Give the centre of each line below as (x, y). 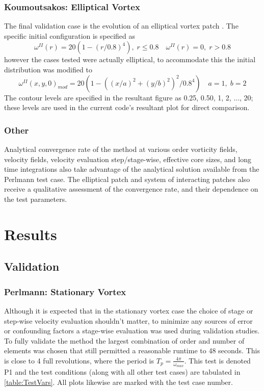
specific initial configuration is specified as (70, 35)
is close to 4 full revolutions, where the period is (79, 360)
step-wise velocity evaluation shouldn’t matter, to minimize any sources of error (128, 320)
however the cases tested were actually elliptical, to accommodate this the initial (130, 59)
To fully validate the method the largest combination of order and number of (124, 340)
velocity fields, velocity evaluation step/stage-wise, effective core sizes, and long (128, 159)
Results (31, 234)
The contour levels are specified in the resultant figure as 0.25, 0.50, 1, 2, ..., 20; (129, 97)
